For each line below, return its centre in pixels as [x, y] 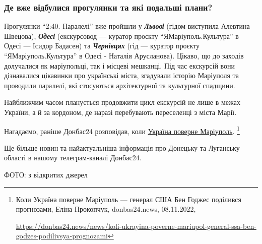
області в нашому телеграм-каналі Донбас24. [73, 158]
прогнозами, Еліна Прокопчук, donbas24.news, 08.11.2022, [106, 209]
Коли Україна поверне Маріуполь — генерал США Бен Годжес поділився [128, 199]
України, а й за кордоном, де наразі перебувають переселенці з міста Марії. [120, 112]
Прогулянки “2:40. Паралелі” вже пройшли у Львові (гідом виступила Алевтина [127, 26]
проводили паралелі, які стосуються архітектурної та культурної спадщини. [120, 85]
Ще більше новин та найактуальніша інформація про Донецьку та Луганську [122, 147]
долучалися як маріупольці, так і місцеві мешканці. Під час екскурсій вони [120, 65]
